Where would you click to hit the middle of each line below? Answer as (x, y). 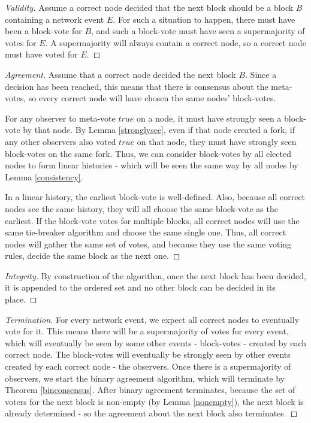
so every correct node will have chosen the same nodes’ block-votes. (152, 98)
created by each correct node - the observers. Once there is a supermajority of (148, 366)
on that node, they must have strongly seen (217, 141)
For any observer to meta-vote (60, 118)
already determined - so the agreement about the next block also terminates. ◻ (151, 413)
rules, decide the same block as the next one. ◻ (93, 256)
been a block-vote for (43, 31)
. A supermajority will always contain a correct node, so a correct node (176, 42)
